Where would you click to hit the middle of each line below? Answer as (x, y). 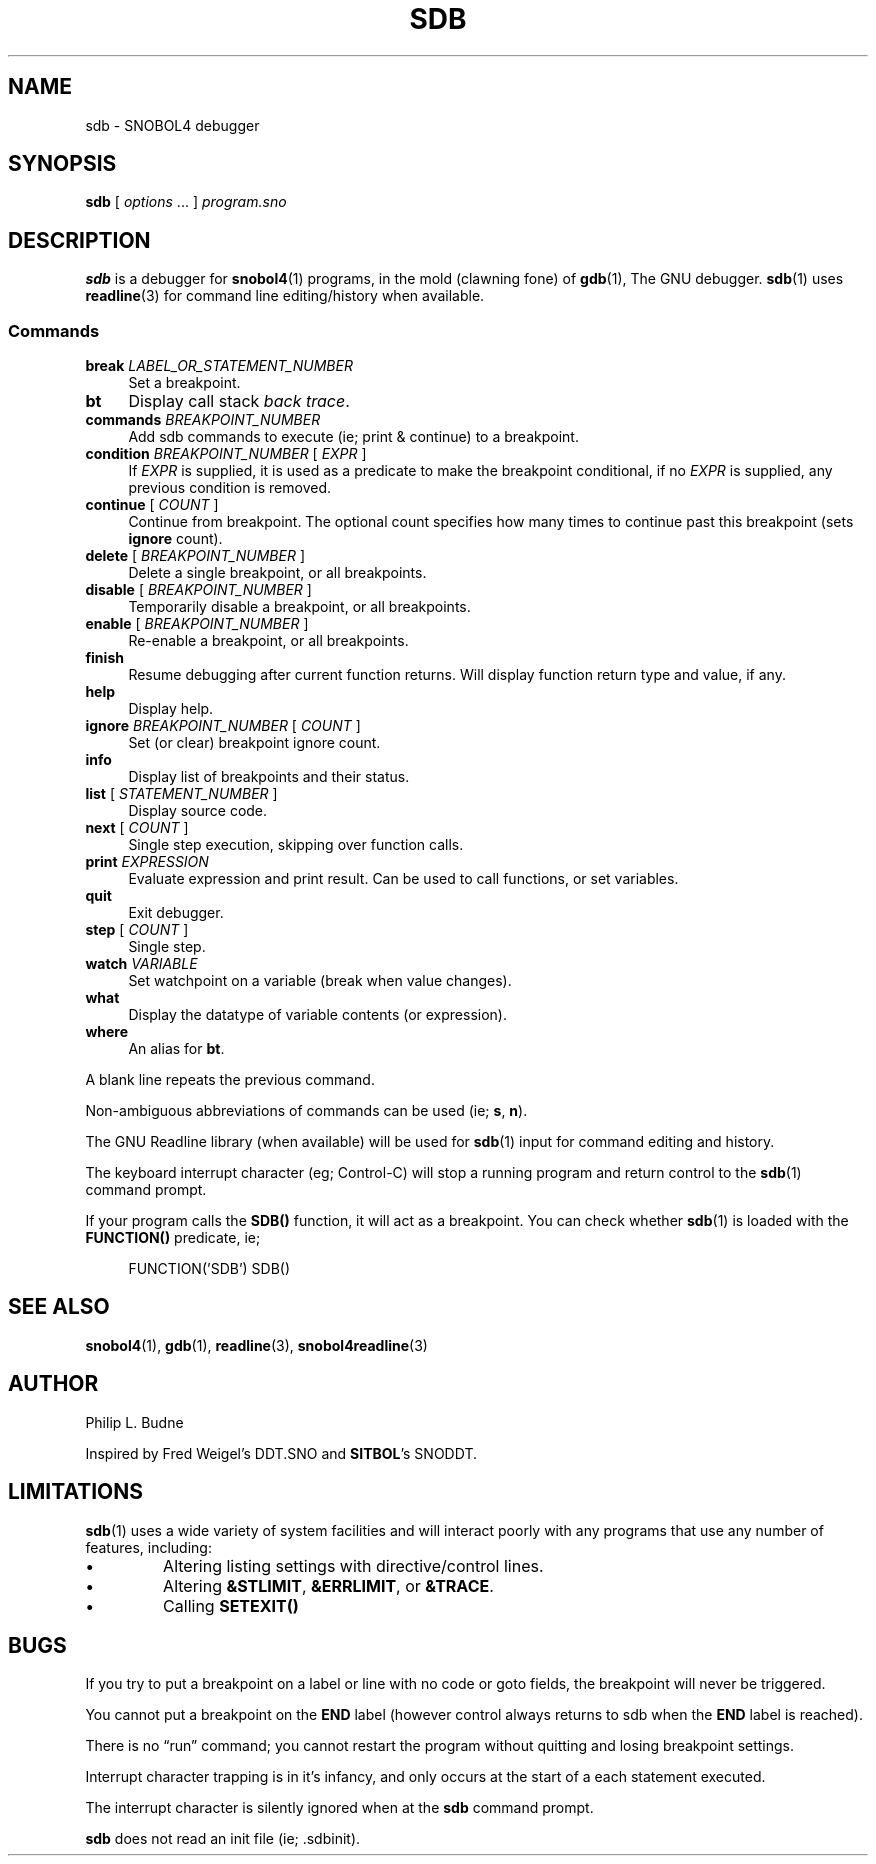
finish (104, 658)
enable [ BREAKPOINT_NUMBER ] (197, 624)
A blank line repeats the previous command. (230, 1080)
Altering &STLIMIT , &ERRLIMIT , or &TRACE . (328, 1585)
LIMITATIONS (76, 1492)
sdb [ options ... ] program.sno (186, 202)
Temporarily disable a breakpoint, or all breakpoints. (299, 607)
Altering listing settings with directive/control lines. (353, 1565)
